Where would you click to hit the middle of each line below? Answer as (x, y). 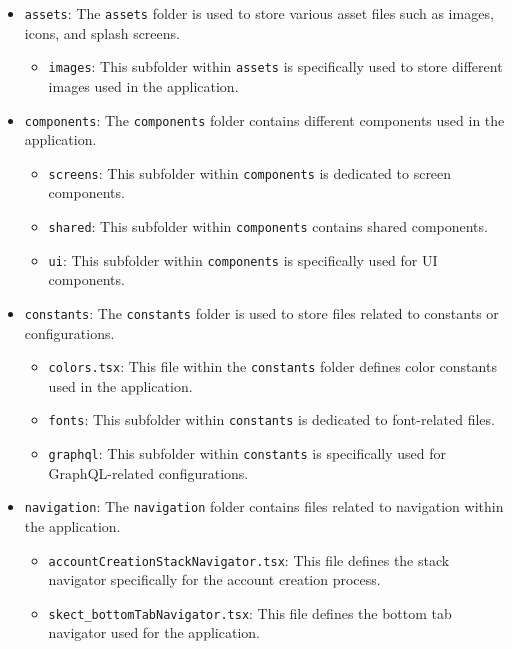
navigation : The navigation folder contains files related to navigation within (264, 506)
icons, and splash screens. (102, 32)
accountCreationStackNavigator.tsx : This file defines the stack (249, 559)
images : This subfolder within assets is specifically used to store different (275, 66)
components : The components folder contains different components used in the (264, 119)
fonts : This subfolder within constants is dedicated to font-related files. (271, 419)
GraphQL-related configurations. (148, 472)
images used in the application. (143, 85)
